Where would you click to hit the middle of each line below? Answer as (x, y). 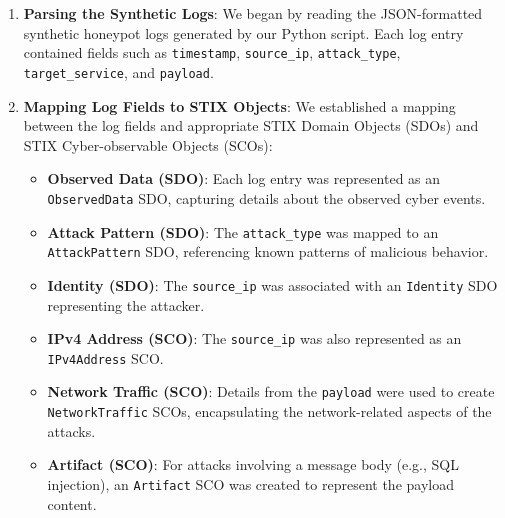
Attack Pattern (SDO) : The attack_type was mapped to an (243, 231)
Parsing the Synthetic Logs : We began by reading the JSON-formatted (253, 13)
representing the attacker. (126, 304)
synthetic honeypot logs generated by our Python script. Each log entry (243, 32)
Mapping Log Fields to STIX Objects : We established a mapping (239, 105)
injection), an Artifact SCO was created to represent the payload (250, 483)
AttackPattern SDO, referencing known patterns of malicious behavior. (268, 251)
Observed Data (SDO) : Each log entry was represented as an (244, 178)
